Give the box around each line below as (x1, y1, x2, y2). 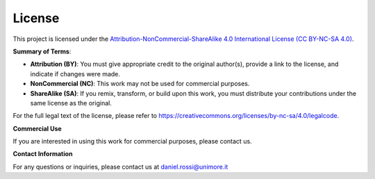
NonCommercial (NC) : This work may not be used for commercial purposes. (30, 80, 250, 88)
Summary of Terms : (12, 47, 72, 56)
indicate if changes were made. (30, 69, 121, 78)
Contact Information (12, 150, 73, 158)
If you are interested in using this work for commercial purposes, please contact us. (12, 137, 253, 146)
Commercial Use (12, 124, 62, 133)
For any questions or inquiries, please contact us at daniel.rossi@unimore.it (12, 162, 228, 171)
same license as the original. (30, 99, 112, 107)
